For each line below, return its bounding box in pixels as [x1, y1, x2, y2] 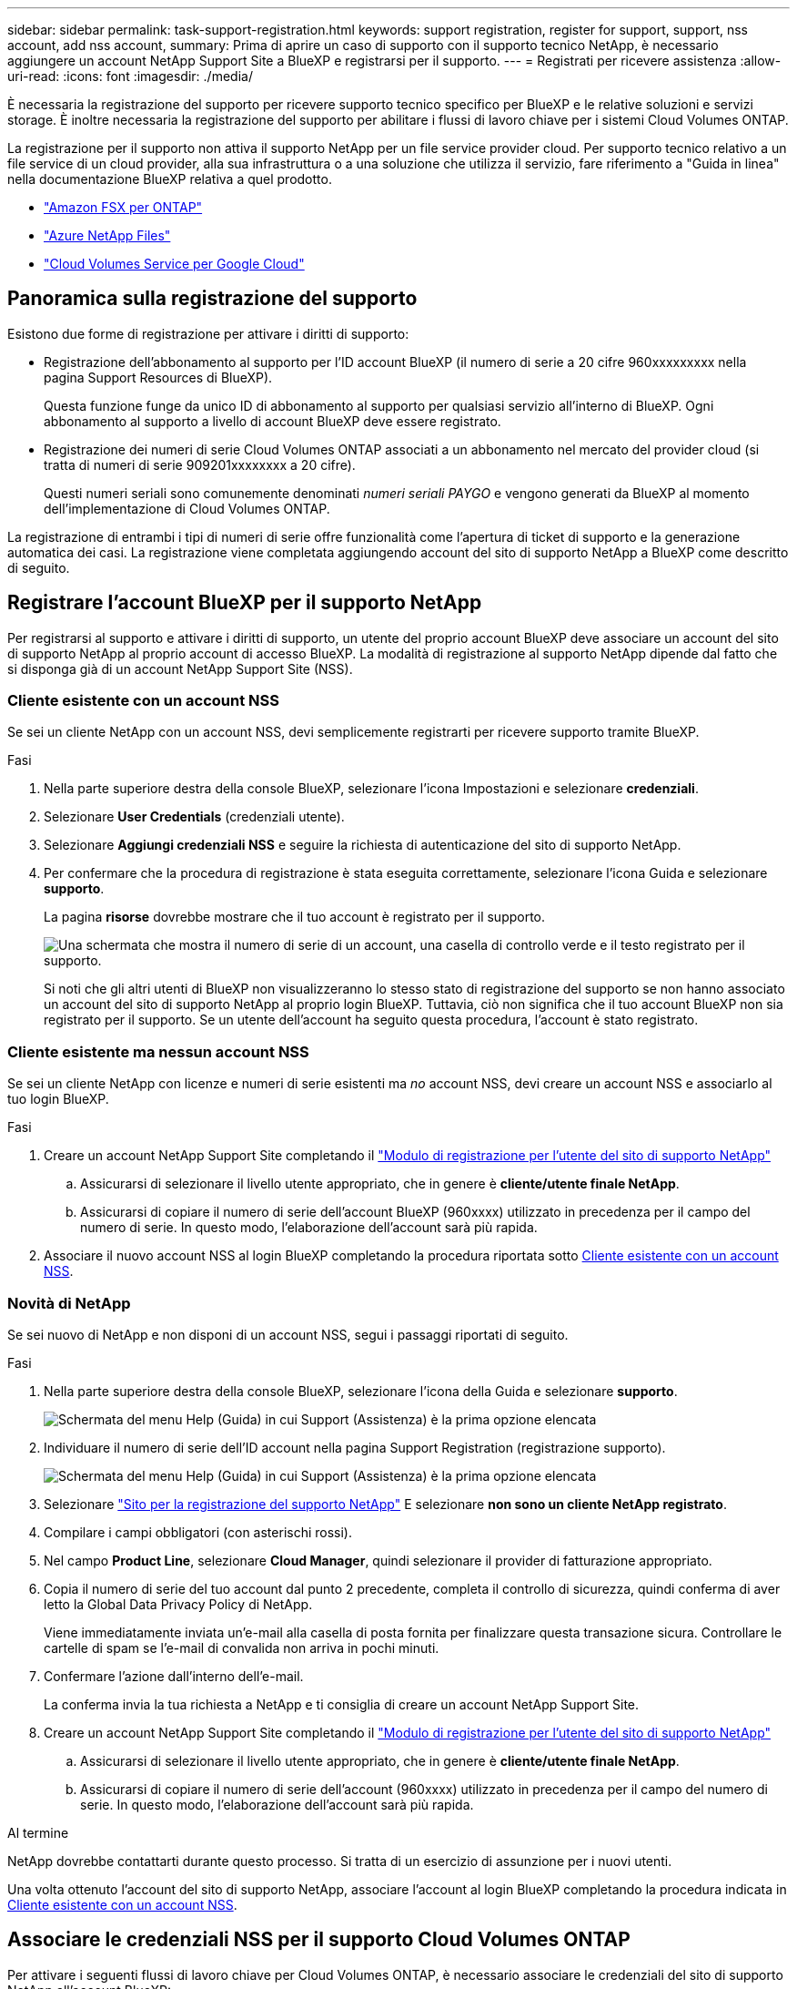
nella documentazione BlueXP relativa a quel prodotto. [7, 171, 332, 187]
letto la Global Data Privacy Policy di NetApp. [44, 1596, 313, 1612]
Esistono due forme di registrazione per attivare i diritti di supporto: [7, 325, 409, 342]
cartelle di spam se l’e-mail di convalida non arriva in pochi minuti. [44, 1639, 439, 1656]
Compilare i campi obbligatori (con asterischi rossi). [44, 1524, 353, 1540]
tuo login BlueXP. [7, 1091, 109, 1107]
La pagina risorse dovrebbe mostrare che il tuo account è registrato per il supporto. [44, 909, 546, 925]
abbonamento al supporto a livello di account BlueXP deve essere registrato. [44, 413, 501, 429]
